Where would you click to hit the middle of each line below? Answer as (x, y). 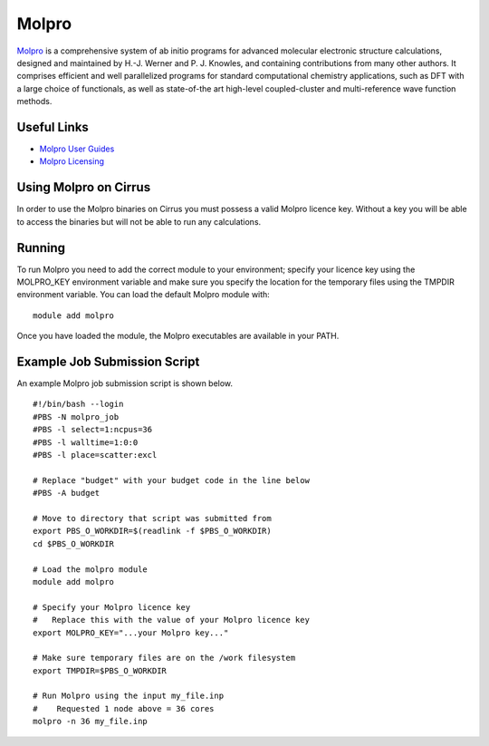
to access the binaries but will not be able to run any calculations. (139, 221)
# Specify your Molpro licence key (112, 607)
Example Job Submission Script (108, 361)
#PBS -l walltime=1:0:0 (86, 442)
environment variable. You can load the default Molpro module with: (144, 295)
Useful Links (53, 127)
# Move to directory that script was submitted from (152, 518)
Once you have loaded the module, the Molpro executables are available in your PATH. (178, 336)
